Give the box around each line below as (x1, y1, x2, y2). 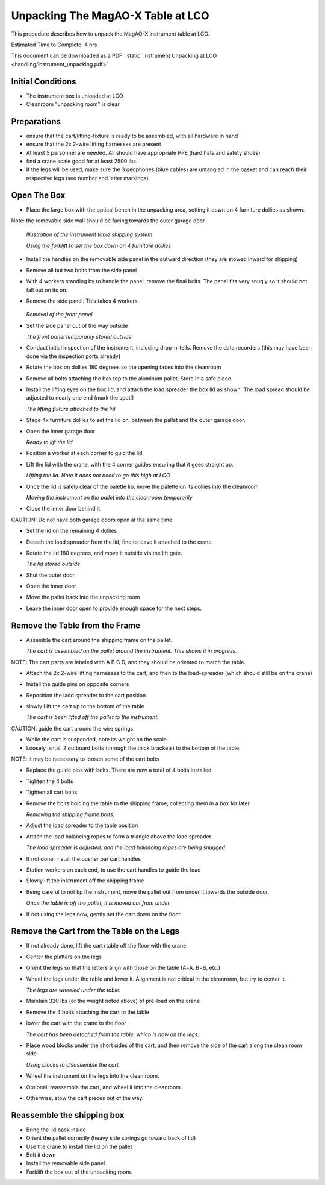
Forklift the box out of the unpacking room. (26, 1168, 132, 1175)
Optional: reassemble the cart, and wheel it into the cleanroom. (26, 1083, 182, 1090)
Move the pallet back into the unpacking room (26, 594, 141, 601)
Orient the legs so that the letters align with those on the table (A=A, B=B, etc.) (26, 964, 221, 972)
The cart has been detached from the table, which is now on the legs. (26, 1031, 200, 1038)
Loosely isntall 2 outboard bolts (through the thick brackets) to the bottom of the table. (26, 744, 241, 752)
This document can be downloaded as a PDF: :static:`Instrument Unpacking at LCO (11, 52, 217, 60)
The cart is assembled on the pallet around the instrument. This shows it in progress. (26, 647, 237, 655)
